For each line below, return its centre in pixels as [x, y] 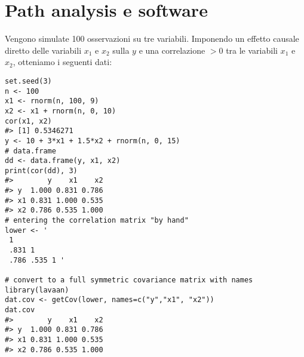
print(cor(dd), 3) [41, 170]
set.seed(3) [28, 81]
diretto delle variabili [43, 50]
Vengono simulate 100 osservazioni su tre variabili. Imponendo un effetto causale [152, 39]
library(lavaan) [37, 290]
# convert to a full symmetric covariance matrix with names [129, 280]
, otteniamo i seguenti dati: [62, 62]
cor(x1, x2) [28, 121]
